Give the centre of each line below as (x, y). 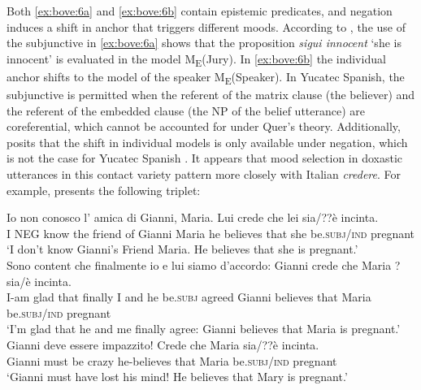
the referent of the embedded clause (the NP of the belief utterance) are (186, 110)
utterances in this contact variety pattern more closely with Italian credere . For (204, 174)
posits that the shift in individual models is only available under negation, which (207, 142)
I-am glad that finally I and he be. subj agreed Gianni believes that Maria (189, 297)
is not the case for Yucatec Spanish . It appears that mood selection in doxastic (205, 158)
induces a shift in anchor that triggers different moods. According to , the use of (206, 26)
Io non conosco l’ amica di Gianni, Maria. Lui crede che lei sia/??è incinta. (193, 217)
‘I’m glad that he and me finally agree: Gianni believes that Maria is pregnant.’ (204, 329)
